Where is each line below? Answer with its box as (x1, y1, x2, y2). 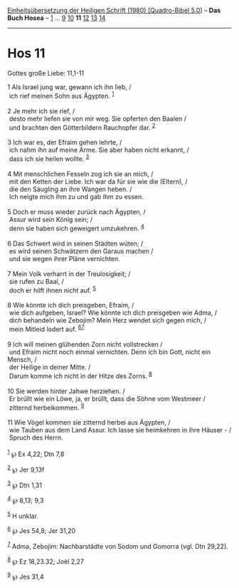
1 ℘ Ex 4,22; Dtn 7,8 (7, 449, 65, 458)
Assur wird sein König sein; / (9, 215, 93, 223)
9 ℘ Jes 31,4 (7, 571, 44, 581)
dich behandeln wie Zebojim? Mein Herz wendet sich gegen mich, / (9, 316, 207, 325)
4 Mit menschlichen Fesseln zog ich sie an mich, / (7, 169, 154, 178)
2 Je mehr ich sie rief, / (7, 106, 75, 115)
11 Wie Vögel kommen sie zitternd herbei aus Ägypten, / (7, 418, 171, 427)
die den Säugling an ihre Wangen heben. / (9, 185, 132, 193)
